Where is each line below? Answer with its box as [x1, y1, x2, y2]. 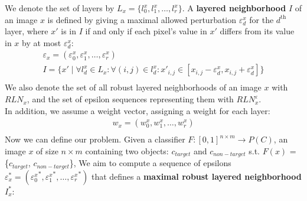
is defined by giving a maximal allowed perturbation [47, 13, 237, 25]
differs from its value [220, 25, 295, 37]
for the [249, 13, 274, 25]
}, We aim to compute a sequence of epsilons [69, 157, 231, 169]
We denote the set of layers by [5, 2, 115, 14]
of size [36, 144, 58, 157]
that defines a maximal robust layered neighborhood [91, 170, 302, 182]
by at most [22, 36, 61, 48]
